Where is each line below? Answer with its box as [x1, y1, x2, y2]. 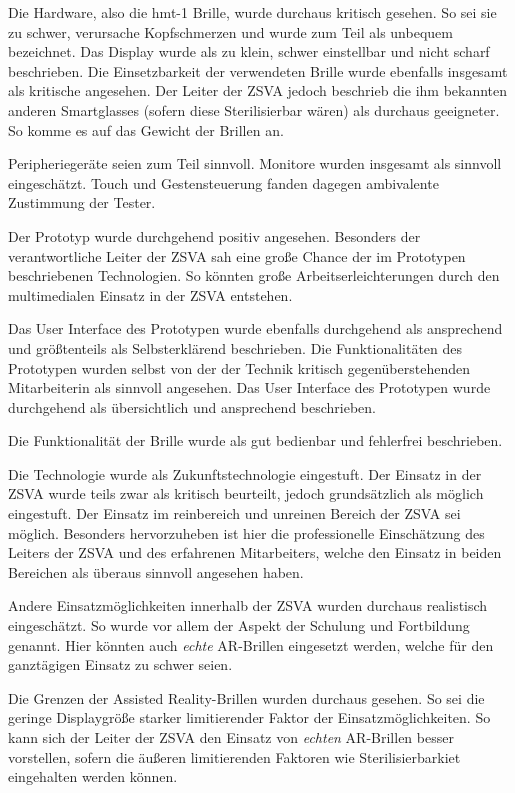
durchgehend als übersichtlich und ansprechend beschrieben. [8, 396, 377, 417]
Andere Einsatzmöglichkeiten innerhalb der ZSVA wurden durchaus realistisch [8, 595, 488, 616]
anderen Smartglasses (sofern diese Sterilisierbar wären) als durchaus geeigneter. [8, 99, 500, 120]
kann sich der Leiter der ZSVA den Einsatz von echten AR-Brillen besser [8, 727, 454, 747]
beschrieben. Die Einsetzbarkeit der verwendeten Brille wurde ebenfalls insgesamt [8, 60, 508, 81]
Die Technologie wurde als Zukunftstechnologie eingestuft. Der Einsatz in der [8, 463, 482, 484]
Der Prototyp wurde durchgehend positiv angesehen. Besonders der [8, 225, 421, 246]
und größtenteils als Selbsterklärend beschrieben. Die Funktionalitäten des [8, 337, 463, 358]
